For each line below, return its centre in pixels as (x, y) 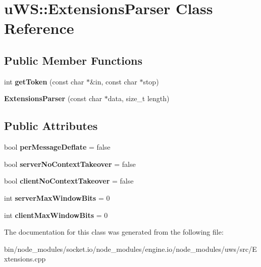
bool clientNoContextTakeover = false (69, 181)
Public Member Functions (73, 60)
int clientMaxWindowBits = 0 (56, 215)
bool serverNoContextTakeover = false (70, 164)
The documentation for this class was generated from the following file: (114, 232)
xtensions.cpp (25, 259)
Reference (39, 28)
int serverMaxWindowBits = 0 (57, 197)
